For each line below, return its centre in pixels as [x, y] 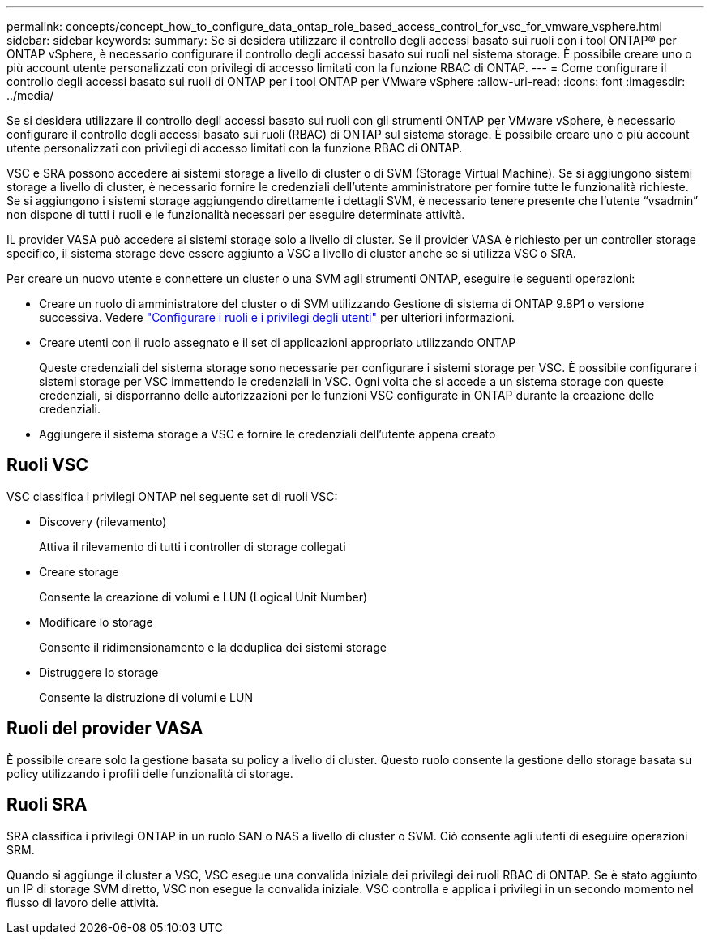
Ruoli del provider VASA [105, 729]
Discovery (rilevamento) [103, 521]
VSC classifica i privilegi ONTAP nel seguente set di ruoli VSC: [172, 496]
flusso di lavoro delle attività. [83, 902]
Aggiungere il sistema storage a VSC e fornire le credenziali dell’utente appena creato [267, 434]
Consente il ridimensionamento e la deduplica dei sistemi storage [213, 647]
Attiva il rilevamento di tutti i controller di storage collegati [192, 546]
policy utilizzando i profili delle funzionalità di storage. [150, 773]
